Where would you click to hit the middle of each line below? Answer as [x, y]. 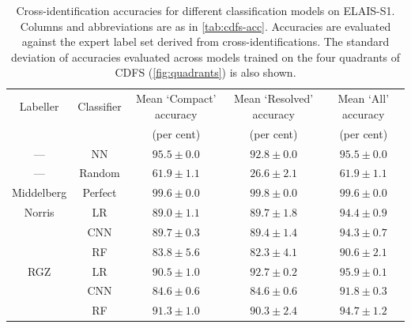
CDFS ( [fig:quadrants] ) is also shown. [205, 72]
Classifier [100, 106]
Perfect [100, 192]
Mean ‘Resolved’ [274, 98]
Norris [39, 212]
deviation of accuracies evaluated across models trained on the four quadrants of [205, 57]
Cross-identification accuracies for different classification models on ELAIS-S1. [205, 10]
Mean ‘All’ [364, 98]
